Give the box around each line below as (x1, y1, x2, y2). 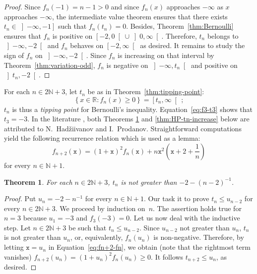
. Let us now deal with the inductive (129, 213, 240, 223)
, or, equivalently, (70, 232, 123, 242)
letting (4, 242, 24, 252)
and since (111, 1, 139, 11)
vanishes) (4, 251, 32, 262)
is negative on (106, 59, 148, 70)
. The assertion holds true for (153, 203, 242, 213)
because (23, 213, 47, 223)
